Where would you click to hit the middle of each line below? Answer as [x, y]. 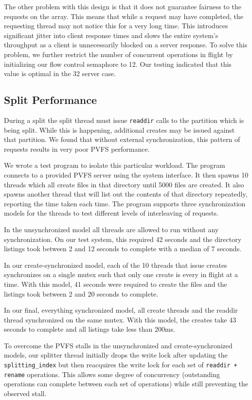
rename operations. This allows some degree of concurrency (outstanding [112, 374]
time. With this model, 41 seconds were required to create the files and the [116, 284]
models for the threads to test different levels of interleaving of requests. [111, 213]
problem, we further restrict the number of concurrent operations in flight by [118, 54]
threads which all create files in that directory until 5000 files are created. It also [124, 184]
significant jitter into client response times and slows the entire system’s [111, 35]
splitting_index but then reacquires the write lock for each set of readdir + [121, 365]
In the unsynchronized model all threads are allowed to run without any [111, 229]
